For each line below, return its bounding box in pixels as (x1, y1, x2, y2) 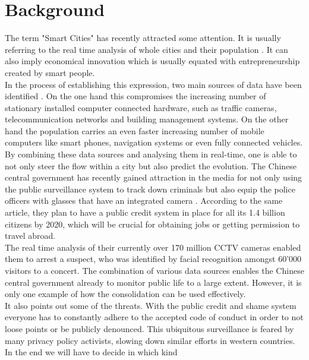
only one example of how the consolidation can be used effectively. (5, 288, 246, 300)
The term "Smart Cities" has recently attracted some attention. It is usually (5, 31, 281, 44)
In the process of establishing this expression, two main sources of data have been (5, 78, 302, 90)
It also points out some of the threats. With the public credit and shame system (5, 299, 297, 311)
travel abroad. (5, 229, 56, 242)
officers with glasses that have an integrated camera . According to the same (5, 194, 283, 207)
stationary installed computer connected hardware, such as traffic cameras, (5, 101, 277, 113)
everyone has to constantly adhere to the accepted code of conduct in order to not (5, 311, 304, 323)
